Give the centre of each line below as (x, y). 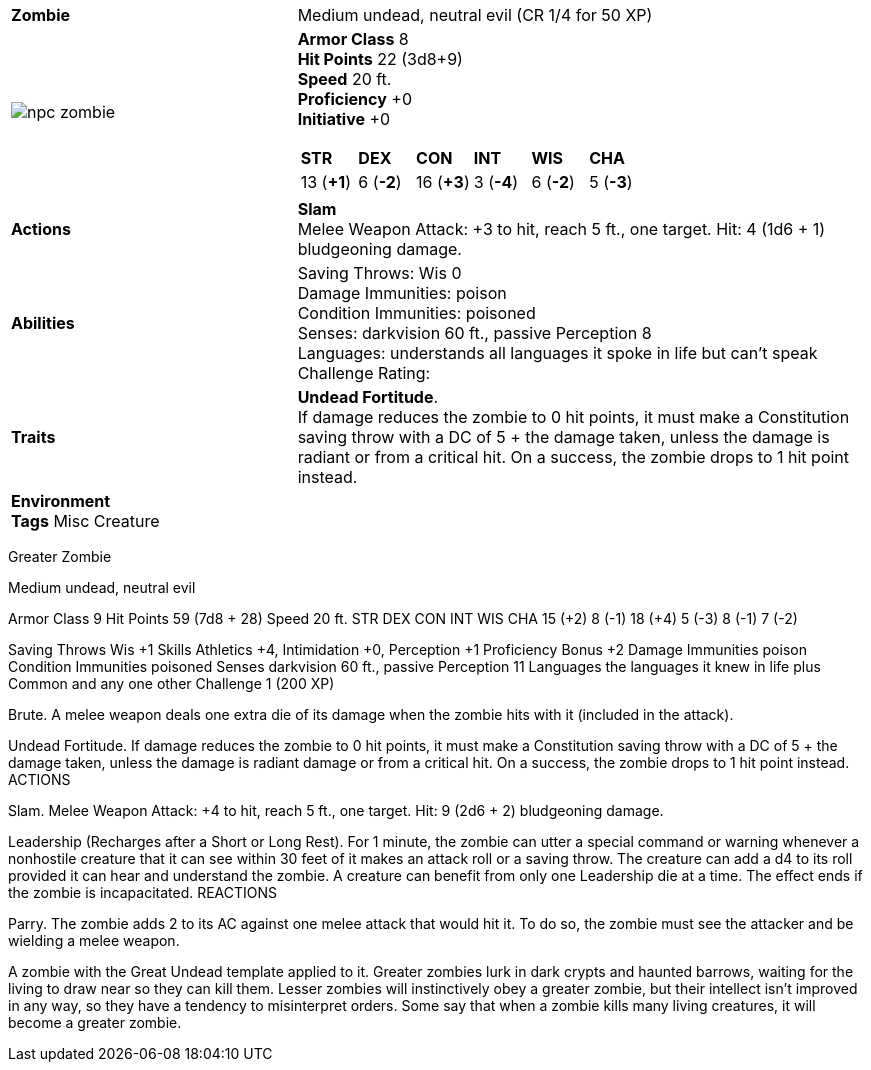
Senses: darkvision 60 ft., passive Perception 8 (474, 333)
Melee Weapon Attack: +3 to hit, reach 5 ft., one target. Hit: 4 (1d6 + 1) (561, 229)
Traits (33, 437)
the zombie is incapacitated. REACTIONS (143, 892)
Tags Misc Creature (85, 521)
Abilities (43, 323)
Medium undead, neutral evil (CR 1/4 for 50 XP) (475, 15)
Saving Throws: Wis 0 (379, 273)
